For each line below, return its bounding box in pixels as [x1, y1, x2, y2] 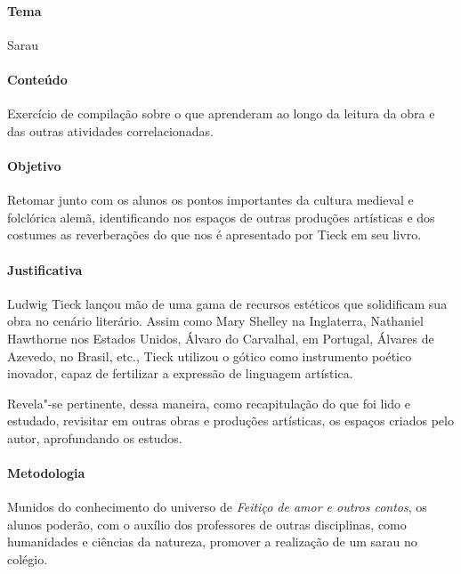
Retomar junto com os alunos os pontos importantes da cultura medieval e [7, 190, 414, 209]
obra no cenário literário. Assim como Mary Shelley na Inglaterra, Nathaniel [7, 311, 424, 330]
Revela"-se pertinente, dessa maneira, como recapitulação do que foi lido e [7, 393, 410, 412]
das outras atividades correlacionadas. [7, 121, 214, 140]
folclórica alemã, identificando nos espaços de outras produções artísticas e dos [7, 207, 435, 226]
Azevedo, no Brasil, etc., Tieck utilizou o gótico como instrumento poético [7, 346, 412, 365]
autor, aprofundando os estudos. [7, 428, 182, 447]
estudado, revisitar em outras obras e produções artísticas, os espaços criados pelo [7, 411, 454, 430]
